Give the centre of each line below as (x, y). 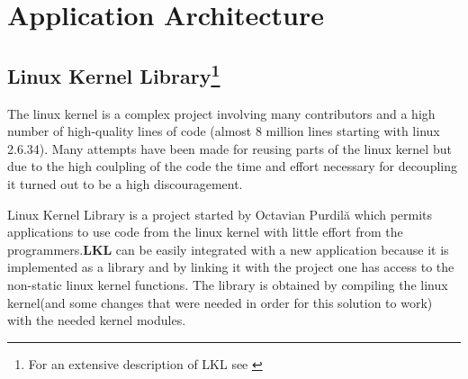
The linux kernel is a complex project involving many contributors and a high (221, 113)
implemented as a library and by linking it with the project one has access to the (231, 267)
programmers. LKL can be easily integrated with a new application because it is (228, 249)
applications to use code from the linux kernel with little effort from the (205, 232)
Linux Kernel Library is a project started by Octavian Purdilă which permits (220, 214)
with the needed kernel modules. (97, 320)
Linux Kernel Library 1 (114, 73)
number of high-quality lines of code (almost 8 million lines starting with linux (224, 131)
